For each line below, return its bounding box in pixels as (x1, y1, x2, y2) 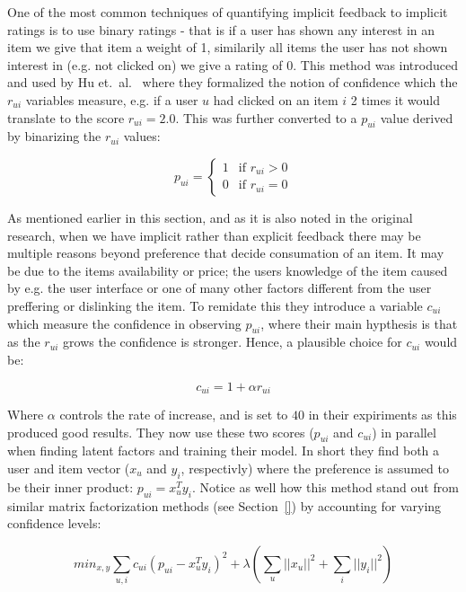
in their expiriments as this (308, 404, 457, 423)
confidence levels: (7, 514, 101, 533)
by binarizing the (7, 127, 101, 146)
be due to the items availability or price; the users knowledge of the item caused (7, 261, 448, 279)
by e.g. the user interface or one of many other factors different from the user (7, 278, 432, 297)
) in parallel (372, 422, 436, 441)
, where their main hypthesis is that (260, 314, 458, 332)
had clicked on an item (213, 90, 339, 109)
